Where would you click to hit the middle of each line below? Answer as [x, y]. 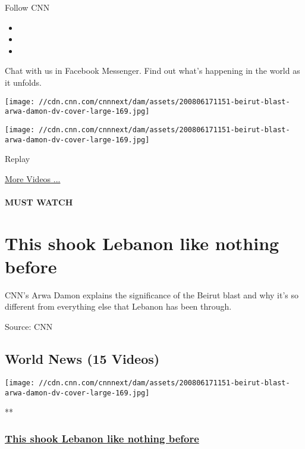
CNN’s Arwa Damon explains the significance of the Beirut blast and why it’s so [152, 294]
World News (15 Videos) [82, 359]
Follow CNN [27, 7]
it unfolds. [23, 82]
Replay [18, 159]
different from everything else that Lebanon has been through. [118, 306]
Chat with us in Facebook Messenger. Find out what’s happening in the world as [152, 71]
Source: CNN [29, 327]
